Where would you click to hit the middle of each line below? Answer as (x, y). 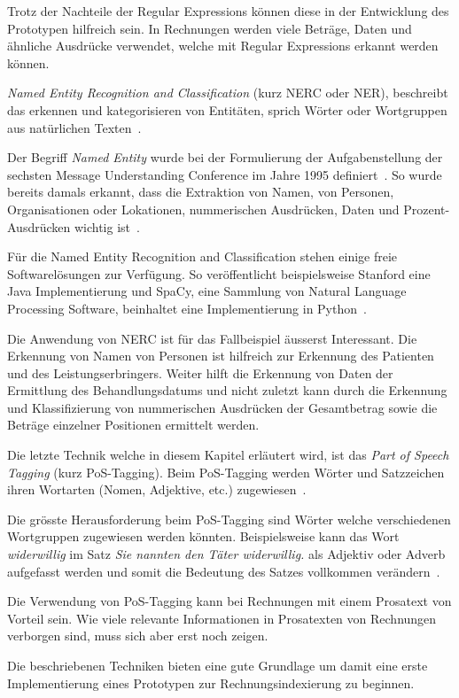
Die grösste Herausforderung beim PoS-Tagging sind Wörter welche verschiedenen (229, 519)
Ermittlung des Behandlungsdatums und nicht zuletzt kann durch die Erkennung (227, 390)
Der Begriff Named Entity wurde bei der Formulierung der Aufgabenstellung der (225, 157)
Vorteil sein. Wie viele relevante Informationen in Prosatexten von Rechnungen (222, 618)
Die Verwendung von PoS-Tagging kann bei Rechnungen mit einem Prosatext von (229, 601)
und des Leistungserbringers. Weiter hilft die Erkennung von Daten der (200, 372)
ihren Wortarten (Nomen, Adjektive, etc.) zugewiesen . (157, 489)
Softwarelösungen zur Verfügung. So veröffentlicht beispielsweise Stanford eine (219, 273)
